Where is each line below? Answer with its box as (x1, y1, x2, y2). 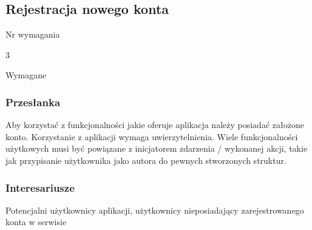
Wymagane (5, 69, 47, 81)
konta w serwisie (5, 215, 67, 228)
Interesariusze (5, 180, 75, 195)
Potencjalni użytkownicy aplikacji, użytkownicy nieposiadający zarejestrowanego (5, 203, 304, 216)
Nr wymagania (5, 28, 60, 41)
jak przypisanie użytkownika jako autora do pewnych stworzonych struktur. (5, 154, 287, 166)
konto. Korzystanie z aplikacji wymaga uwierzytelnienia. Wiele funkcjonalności (5, 130, 298, 143)
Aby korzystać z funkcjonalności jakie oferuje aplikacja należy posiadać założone (5, 118, 304, 131)
